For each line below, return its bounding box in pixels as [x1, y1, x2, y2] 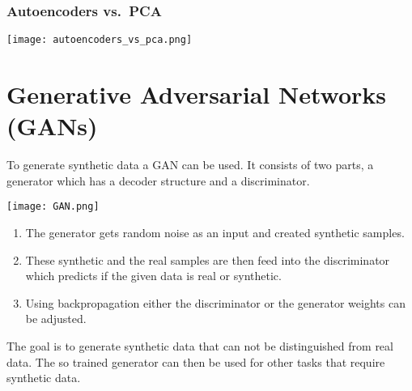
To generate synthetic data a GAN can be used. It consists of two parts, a [6, 156, 374, 173]
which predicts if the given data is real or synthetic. [25, 267, 282, 284]
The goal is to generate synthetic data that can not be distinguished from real [6, 338, 393, 354]
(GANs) [6, 109, 98, 142]
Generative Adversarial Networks [6, 78, 387, 111]
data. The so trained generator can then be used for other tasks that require [6, 353, 385, 370]
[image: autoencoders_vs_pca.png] [6, 34, 193, 46]
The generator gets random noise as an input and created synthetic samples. [25, 224, 405, 241]
